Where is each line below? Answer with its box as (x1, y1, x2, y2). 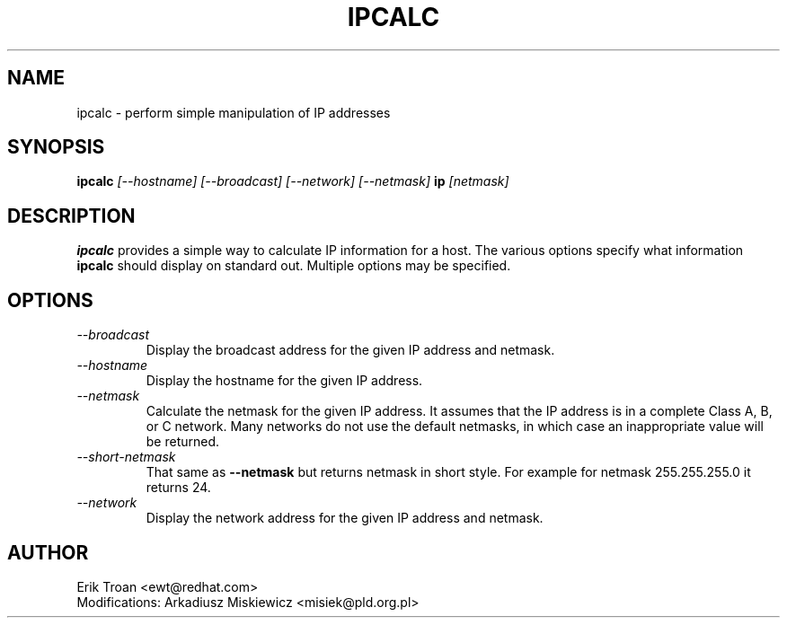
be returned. (146, 434, 220, 450)
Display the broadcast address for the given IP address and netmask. (146, 342, 555, 358)
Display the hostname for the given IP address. (146, 373, 423, 389)
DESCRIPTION (7, 204, 136, 227)
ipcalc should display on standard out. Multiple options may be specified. (76, 258, 511, 274)
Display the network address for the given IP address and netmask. (146, 510, 544, 526)
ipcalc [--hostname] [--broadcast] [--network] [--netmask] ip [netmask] (76, 173, 509, 189)
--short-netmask (76, 449, 176, 465)
